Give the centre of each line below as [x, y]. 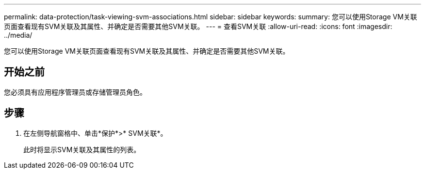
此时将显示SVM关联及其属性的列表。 [82, 149]
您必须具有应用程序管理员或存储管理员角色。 [75, 92]
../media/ [18, 35]
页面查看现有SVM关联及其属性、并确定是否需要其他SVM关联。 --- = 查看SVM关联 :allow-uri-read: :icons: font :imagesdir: [198, 26]
